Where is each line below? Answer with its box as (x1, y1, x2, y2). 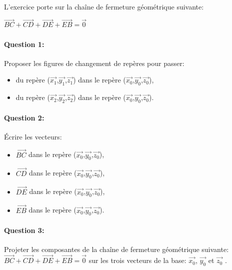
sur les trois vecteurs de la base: (88, 255, 186, 265)
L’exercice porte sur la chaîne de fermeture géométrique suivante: (4, 1, 204, 11)
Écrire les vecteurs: (4, 131, 62, 141)
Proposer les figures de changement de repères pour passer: (4, 57, 184, 68)
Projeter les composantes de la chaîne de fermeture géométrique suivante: (4, 244, 229, 254)
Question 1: (4, 38, 44, 49)
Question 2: (4, 112, 44, 122)
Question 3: (4, 225, 44, 235)
